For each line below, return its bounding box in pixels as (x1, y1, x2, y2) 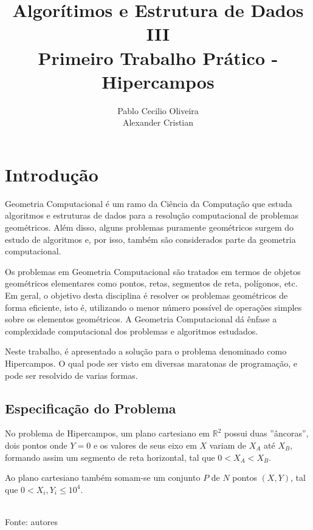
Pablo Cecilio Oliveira (117, 104, 199, 117)
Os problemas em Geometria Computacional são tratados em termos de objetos (5, 265, 301, 277)
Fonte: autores (5, 515, 58, 528)
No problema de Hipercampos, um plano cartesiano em (5, 427, 210, 440)
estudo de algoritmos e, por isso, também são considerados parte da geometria (5, 233, 296, 245)
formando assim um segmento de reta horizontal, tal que (5, 450, 215, 463)
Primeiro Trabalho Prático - (38, 45, 278, 70)
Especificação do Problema (5, 398, 176, 417)
